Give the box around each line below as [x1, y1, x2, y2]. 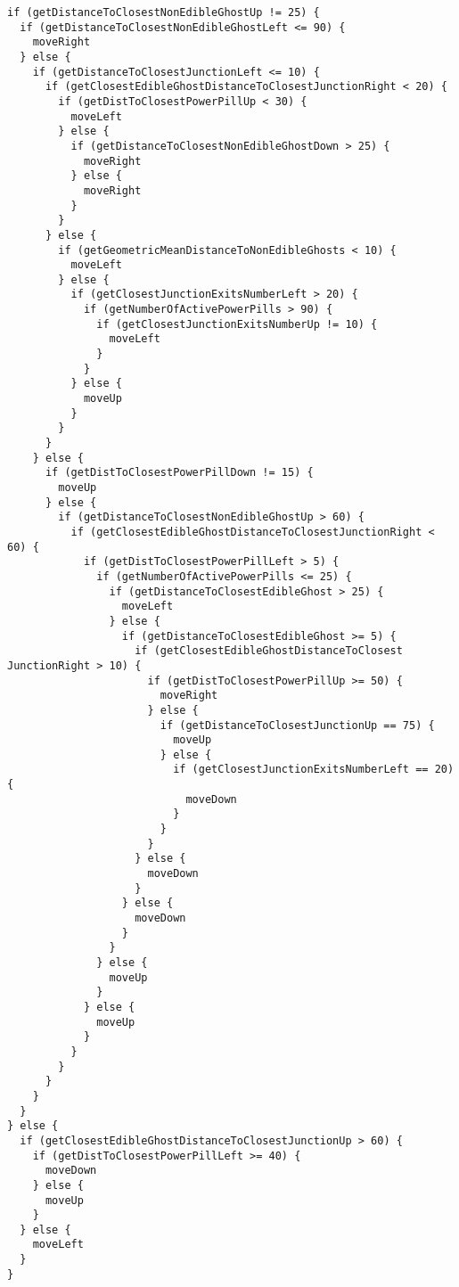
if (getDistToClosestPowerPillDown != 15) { [45, 466, 314, 480]
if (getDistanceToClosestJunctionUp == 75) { [160, 718, 435, 732]
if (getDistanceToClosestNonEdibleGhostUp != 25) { [7, 6, 320, 19]
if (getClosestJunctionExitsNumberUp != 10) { [96, 317, 378, 331]
